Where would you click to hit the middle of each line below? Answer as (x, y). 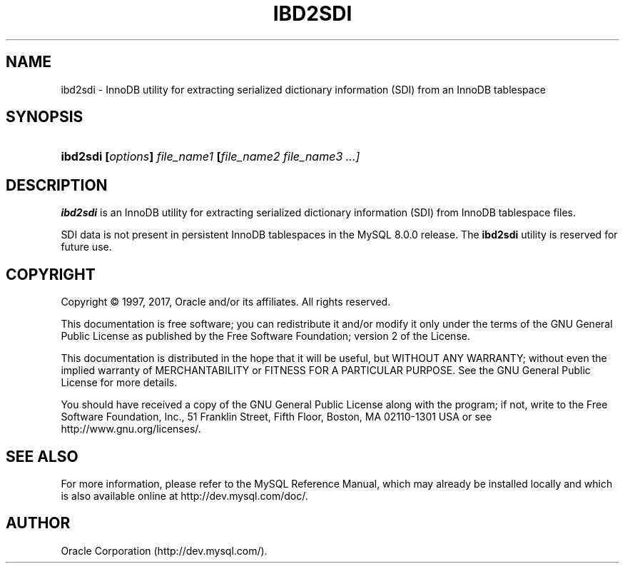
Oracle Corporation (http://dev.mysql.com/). (164, 550)
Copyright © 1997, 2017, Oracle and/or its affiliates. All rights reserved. (226, 302)
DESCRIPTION (57, 185)
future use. (86, 247)
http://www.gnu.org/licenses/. (131, 429)
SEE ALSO (42, 456)
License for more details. (119, 383)
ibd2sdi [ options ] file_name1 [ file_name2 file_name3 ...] (210, 157)
